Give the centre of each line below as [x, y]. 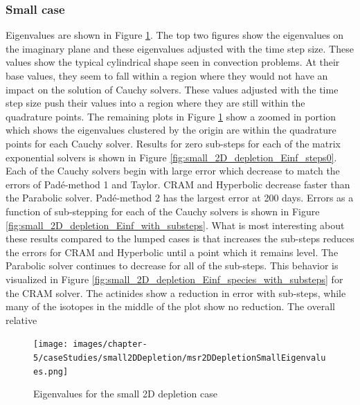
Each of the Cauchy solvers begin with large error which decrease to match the [173, 171]
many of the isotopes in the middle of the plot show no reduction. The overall [170, 306]
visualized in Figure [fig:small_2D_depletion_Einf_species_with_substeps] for [174, 279]
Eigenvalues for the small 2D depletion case [125, 394]
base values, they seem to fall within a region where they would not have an [167, 75]
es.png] [51, 371]
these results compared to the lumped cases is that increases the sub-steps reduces [180, 238]
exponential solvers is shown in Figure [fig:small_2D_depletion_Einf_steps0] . [171, 157]
